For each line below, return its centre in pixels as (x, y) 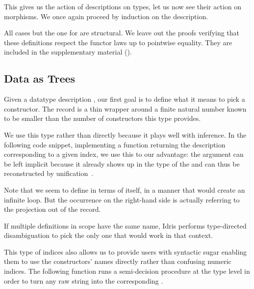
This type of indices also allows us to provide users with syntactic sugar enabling (126, 251)
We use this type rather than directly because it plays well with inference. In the (125, 134)
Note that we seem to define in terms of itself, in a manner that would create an (125, 189)
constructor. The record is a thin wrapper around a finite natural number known (125, 108)
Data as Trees (40, 78)
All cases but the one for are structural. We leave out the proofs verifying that (122, 33)
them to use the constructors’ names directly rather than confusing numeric (118, 261)
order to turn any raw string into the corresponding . (84, 280)
